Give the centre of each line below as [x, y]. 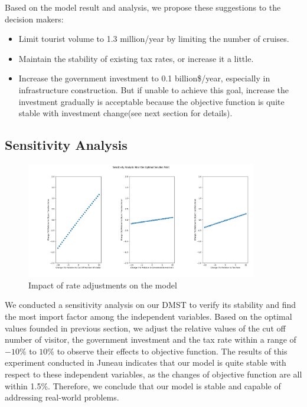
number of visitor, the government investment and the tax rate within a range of [151, 339]
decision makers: [34, 19]
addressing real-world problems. [62, 397]
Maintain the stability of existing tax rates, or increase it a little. [136, 58]
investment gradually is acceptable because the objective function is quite [151, 101]
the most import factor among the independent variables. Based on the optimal [148, 316]
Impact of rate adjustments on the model [103, 285]
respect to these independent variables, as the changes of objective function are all [153, 374]
